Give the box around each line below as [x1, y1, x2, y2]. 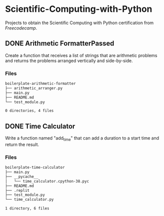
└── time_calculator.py [5, 197, 54, 202]
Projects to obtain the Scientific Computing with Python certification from [5, 20, 154, 26]
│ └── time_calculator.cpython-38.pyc [5, 179, 90, 183]
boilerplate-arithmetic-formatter [5, 81, 76, 86]
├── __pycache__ [5, 174, 38, 179]
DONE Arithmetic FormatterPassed [5, 39, 115, 48]
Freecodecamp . [5, 25, 37, 31]
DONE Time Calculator [5, 122, 75, 130]
